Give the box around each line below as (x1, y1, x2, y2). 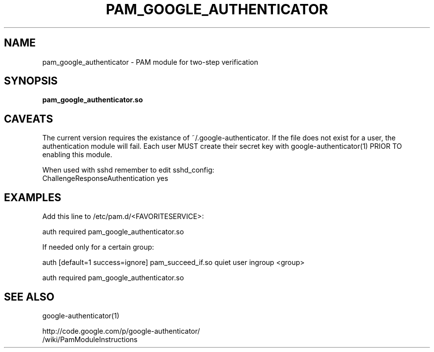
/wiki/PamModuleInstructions (42, 335, 138, 344)
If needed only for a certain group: (42, 243, 154, 252)
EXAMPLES (4, 191, 61, 204)
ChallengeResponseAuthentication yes (42, 174, 168, 183)
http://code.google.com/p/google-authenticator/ (42, 326, 200, 335)
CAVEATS (4, 112, 53, 125)
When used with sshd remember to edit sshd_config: (42, 166, 215, 175)
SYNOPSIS (4, 75, 58, 88)
